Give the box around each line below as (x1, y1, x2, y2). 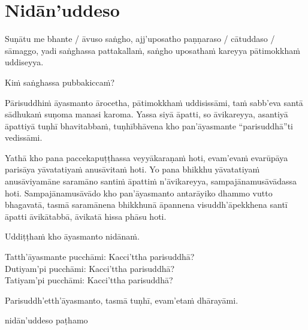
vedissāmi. (5, 131, 43, 144)
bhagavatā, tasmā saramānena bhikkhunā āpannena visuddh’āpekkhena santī (5, 198, 288, 211)
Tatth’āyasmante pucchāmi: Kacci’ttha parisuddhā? (5, 250, 195, 263)
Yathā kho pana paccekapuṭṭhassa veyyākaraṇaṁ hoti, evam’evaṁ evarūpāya (5, 151, 288, 164)
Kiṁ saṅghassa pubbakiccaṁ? (5, 75, 115, 88)
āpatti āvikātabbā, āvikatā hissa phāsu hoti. (5, 210, 167, 222)
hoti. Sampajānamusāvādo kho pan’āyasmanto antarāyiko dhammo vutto (5, 186, 273, 199)
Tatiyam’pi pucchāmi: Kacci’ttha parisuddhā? (5, 274, 173, 286)
